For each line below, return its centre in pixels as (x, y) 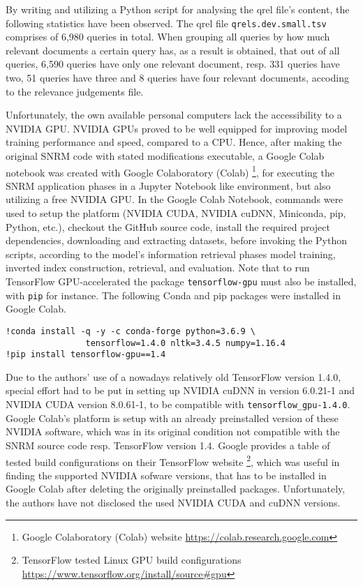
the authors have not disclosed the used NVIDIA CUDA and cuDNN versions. (173, 502)
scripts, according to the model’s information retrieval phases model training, (171, 254)
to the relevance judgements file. (75, 91)
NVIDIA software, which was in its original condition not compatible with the (173, 431)
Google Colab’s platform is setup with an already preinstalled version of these (172, 418)
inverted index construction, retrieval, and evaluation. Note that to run (158, 268)
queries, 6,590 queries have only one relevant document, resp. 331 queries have (173, 64)
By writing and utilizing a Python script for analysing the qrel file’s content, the (178, 9)
